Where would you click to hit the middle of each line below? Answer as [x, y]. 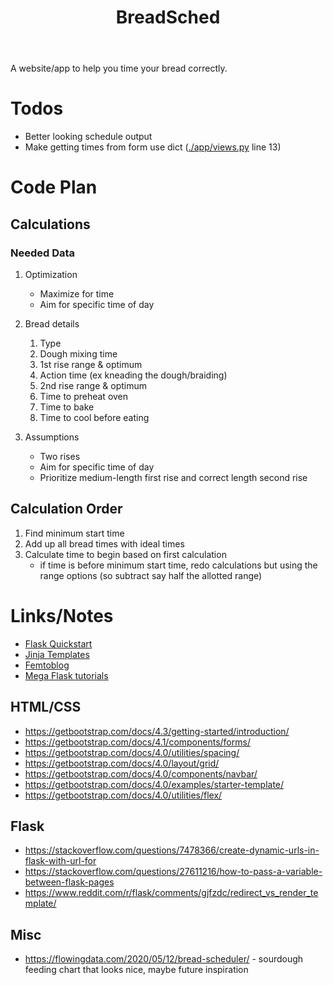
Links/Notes [62, 616]
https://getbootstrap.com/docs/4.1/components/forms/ [137, 742]
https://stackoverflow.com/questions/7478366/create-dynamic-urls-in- [172, 850]
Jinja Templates [57, 654]
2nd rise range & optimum [93, 385]
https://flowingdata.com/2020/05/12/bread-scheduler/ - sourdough [164, 959]
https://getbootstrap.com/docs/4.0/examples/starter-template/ [154, 784]
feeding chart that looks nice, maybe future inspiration [136, 970]
